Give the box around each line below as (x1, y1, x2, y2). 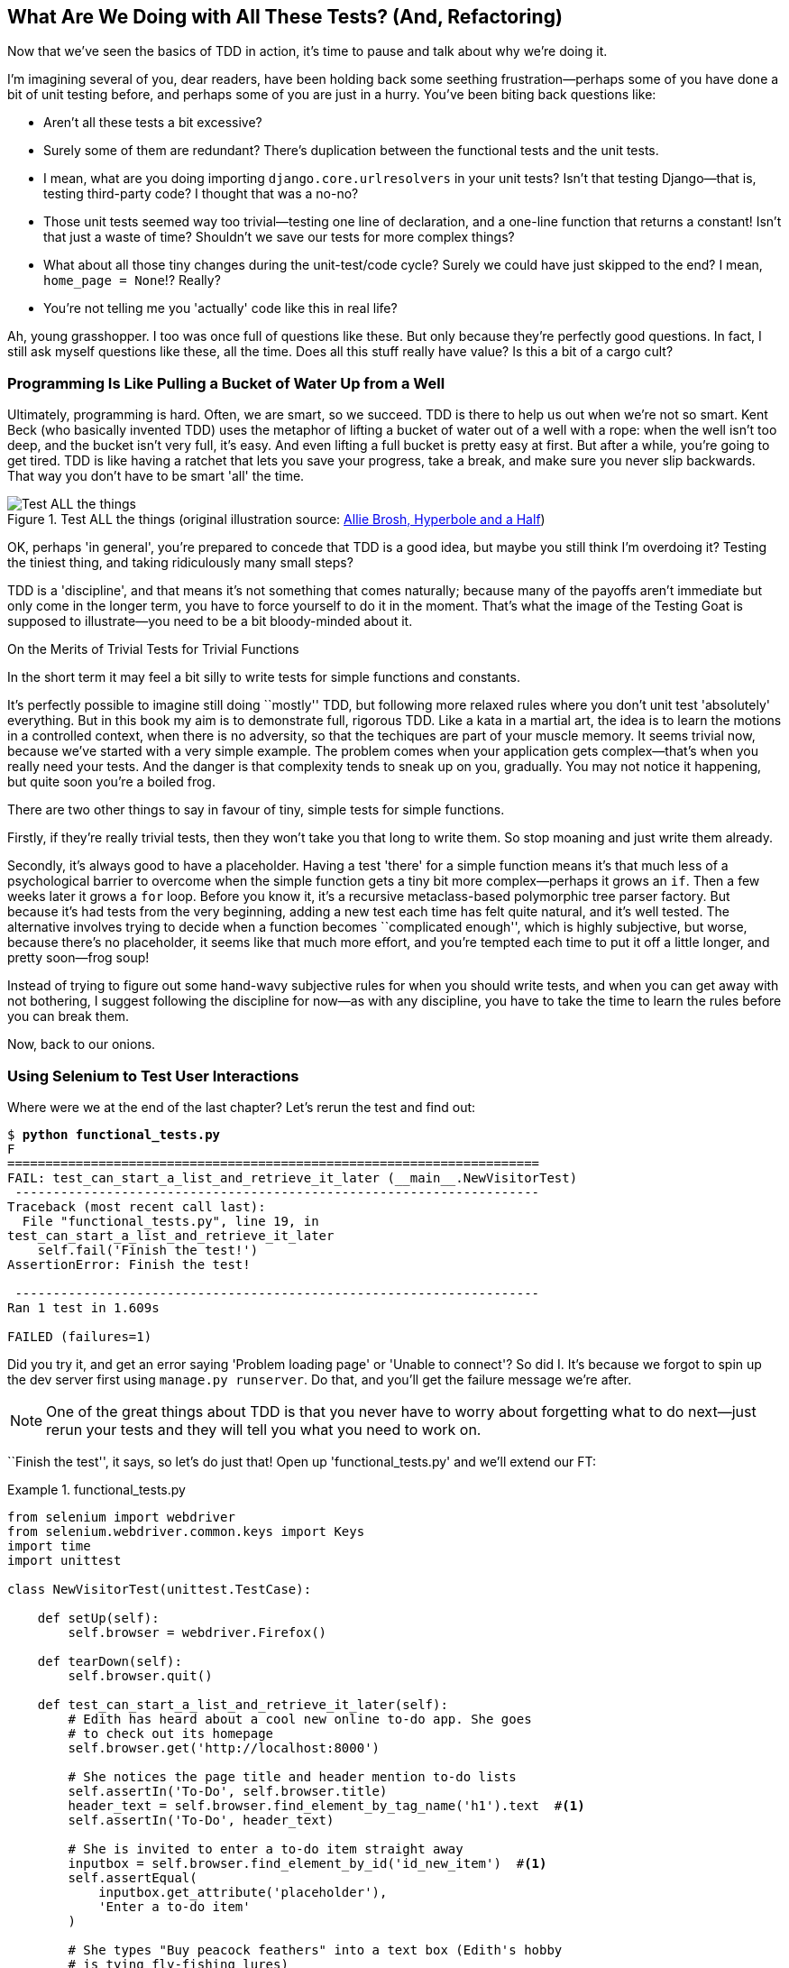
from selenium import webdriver (7, 1509, 235, 1524)
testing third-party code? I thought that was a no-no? (43, 186, 359, 202)
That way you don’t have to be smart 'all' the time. (7, 468, 305, 484)
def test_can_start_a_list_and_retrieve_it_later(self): (37, 1697, 448, 1712)
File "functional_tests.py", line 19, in (22, 1213, 319, 1228)
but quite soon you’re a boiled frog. (7, 774, 216, 790)
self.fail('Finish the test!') (37, 1242, 259, 1257)
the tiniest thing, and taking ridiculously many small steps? (7, 555, 353, 571)
